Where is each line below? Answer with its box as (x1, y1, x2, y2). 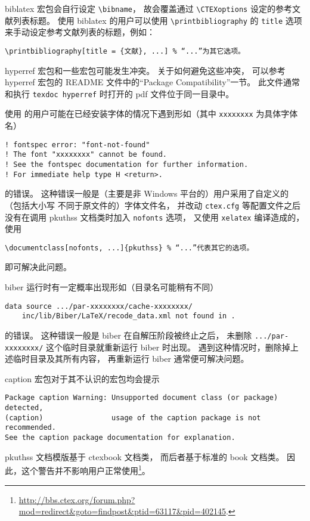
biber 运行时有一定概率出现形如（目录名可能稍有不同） (5, 281, 219, 293)
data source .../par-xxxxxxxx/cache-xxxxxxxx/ (5, 302, 193, 311)
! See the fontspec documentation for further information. (5, 160, 249, 169)
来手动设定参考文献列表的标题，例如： (5, 26, 155, 38)
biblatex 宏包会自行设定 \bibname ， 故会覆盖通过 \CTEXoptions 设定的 (5, 2, 275, 14)
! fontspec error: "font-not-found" (5, 140, 150, 149)
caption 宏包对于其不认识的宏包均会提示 (5, 372, 160, 384)
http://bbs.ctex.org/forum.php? (18, 493, 135, 506)
